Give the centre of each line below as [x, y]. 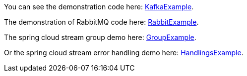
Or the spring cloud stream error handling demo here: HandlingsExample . [124, 53]
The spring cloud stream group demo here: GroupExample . [100, 37]
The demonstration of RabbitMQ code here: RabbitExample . [101, 22]
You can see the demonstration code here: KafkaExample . [99, 7]
